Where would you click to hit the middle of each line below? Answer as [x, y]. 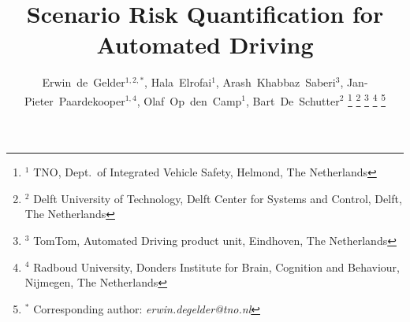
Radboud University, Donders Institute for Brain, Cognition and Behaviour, [216, 266]
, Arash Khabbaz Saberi [276, 82]
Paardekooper [92, 100]
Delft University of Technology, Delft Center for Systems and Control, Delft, [218, 198]
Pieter [39, 100]
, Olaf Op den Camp [189, 100]
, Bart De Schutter [293, 100]
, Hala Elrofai [178, 82]
